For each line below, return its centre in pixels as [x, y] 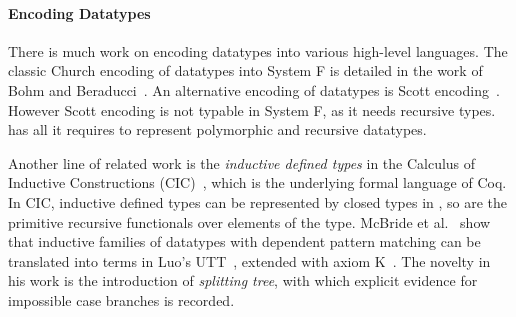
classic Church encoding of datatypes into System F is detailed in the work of [245, 70]
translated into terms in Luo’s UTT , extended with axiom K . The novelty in [249, 260]
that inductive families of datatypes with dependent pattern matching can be [244, 241]
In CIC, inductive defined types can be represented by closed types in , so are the [258, 201]
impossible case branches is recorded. [121, 299]
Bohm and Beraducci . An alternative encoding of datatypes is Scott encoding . [254, 89]
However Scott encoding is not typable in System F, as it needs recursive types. [252, 109]
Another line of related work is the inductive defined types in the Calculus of [242, 162]
